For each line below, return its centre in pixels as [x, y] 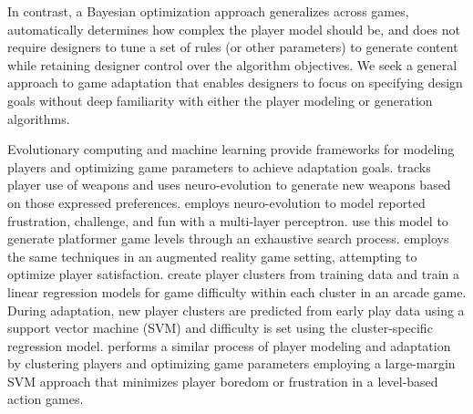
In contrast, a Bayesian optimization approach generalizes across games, [208, 11]
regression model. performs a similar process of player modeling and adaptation [229, 345]
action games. [46, 399]
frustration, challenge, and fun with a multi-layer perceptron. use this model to [228, 220]
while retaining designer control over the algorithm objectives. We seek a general [232, 64]
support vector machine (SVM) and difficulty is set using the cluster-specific [220, 328]
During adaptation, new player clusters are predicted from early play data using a [236, 310]
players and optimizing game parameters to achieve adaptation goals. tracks [219, 166]
